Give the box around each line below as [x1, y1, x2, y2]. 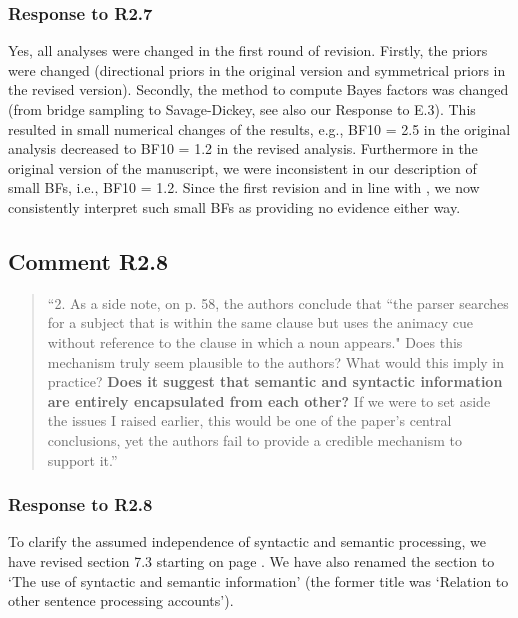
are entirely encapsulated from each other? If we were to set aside [47, 390, 491, 411]
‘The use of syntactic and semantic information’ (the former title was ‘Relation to [8, 570, 509, 591]
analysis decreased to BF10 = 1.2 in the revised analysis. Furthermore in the [8, 138, 478, 159]
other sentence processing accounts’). [8, 590, 234, 611]
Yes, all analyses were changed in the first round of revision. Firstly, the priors [8, 40, 488, 61]
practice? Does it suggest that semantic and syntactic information [47, 371, 503, 392]
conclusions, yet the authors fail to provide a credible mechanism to [47, 429, 462, 450]
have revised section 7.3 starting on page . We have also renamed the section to [8, 550, 495, 571]
